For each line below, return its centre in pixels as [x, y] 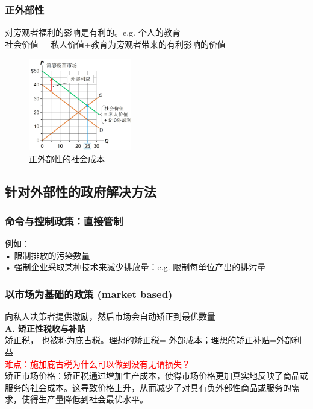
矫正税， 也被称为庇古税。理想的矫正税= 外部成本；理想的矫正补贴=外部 [149, 340]
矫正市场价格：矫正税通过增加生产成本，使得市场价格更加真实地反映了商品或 [156, 376]
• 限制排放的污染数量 [48, 255]
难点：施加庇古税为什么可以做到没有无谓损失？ [98, 363]
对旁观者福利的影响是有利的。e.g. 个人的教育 [93, 32]
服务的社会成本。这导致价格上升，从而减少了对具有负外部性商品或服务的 [148, 387]
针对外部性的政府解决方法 [81, 191]
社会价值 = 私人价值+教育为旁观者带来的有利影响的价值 [116, 44]
